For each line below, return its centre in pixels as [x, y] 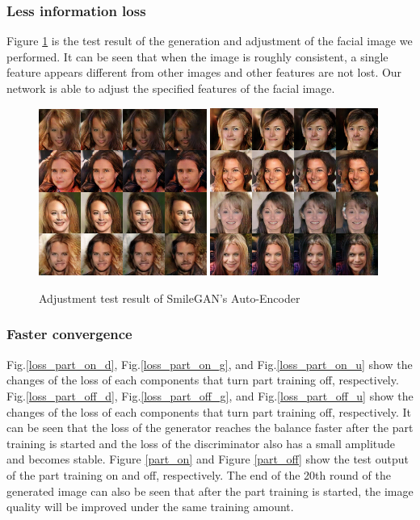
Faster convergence [69, 334]
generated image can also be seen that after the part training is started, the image [210, 491]
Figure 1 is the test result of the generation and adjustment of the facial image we [210, 41]
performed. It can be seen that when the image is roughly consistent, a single [197, 56]
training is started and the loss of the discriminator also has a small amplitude [201, 443]
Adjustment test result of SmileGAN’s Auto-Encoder [170, 298]
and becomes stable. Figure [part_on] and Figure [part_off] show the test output [208, 459]
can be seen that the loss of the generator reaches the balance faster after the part [210, 428]
